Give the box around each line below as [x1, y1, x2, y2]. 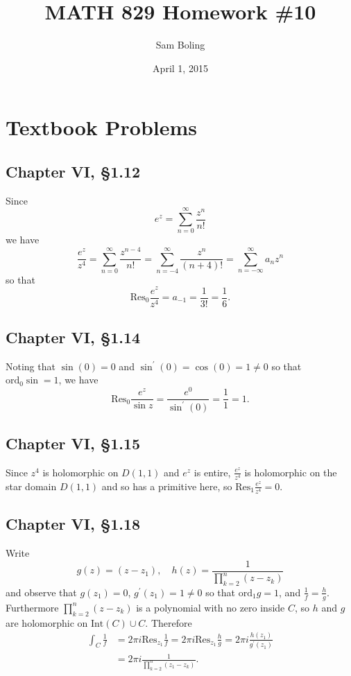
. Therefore [145, 615, 192, 630]
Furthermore [6, 600, 59, 614]
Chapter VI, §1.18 [6, 513, 141, 535]
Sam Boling [155, 37, 205, 52]
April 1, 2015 [153, 60, 208, 75]
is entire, [194, 465, 231, 479]
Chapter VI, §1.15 [6, 432, 141, 453]
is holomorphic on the [244, 465, 337, 479]
